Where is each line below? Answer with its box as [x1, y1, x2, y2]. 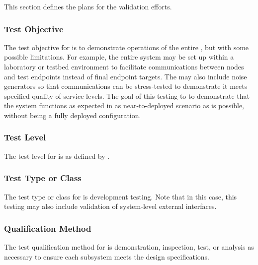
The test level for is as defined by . [4, 150, 110, 161]
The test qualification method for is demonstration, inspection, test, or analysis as [4, 242, 254, 252]
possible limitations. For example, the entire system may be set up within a [4, 52, 234, 62]
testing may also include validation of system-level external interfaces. [4, 201, 217, 211]
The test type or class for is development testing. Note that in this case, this [4, 191, 237, 201]
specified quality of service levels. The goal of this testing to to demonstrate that [4, 90, 250, 101]
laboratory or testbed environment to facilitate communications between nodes [4, 62, 244, 71]
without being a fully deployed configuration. [4, 110, 141, 120]
